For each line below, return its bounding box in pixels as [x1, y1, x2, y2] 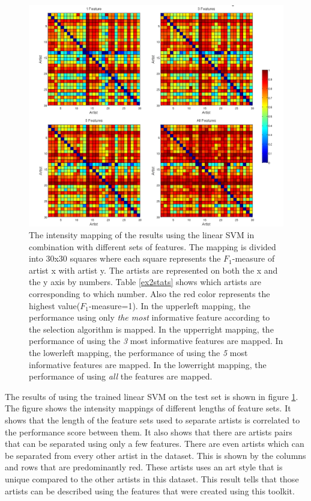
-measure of [232, 252, 275, 265]
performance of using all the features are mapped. [29, 370, 213, 383]
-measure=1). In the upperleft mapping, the [88, 299, 250, 312]
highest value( [29, 299, 80, 312]
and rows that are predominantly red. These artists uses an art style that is [5, 461, 283, 473]
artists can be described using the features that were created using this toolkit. [5, 484, 295, 497]
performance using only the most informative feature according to [29, 311, 270, 324]
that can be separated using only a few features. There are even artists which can [5, 437, 304, 450]
